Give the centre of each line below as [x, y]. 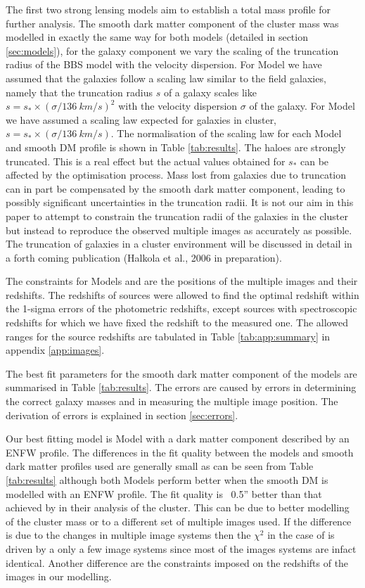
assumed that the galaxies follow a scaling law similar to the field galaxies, [166, 78]
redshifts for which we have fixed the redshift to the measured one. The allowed [177, 322]
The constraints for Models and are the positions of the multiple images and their [182, 281]
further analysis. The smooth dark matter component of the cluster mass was [172, 23]
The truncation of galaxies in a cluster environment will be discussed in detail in [179, 244]
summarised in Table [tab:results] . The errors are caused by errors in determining [181, 387]
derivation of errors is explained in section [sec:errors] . [122, 415]
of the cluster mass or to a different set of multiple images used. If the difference [179, 521]
